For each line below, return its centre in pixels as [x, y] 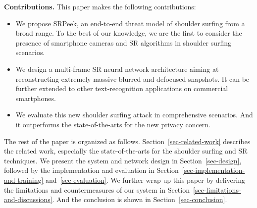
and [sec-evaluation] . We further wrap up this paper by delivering [145, 180]
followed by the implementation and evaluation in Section [91, 170]
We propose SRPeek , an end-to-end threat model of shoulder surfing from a [130, 23]
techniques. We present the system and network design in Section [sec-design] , [123, 160]
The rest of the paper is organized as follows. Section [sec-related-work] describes [127, 141]
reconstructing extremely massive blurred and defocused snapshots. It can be [132, 78]
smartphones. [36, 98]
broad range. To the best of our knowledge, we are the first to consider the [129, 33]
